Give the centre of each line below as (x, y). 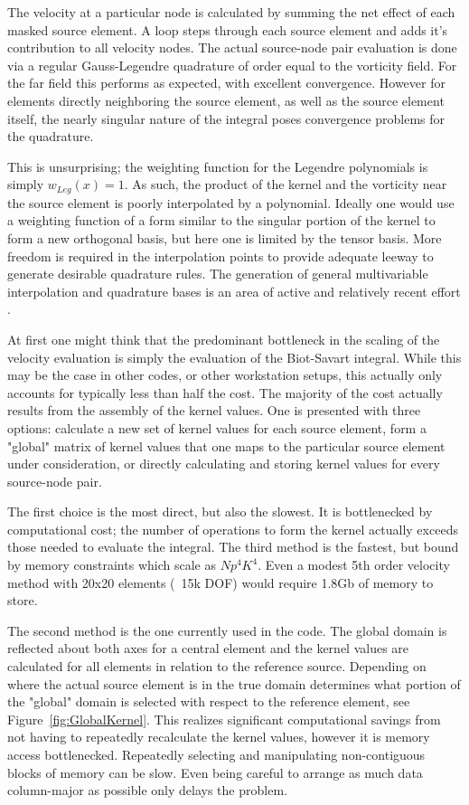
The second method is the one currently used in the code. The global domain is (227, 630)
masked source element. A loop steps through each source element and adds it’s (228, 29)
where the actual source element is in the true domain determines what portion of (234, 683)
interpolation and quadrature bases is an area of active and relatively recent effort (234, 291)
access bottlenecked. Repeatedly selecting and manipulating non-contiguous (216, 755)
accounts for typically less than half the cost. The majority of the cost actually (225, 392)
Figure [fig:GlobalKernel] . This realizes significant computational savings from (224, 719)
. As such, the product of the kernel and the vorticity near (286, 184)
